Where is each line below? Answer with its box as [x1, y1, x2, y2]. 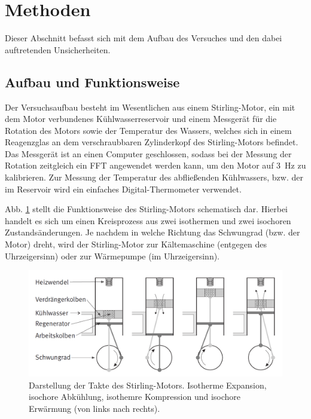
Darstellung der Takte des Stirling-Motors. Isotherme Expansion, [29, 378, 267, 391]
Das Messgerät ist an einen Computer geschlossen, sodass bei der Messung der [5, 147, 292, 160]
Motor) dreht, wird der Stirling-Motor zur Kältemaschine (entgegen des [5, 238, 267, 250]
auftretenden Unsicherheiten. [5, 43, 111, 56]
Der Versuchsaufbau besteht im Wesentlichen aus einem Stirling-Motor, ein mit [5, 100, 295, 113]
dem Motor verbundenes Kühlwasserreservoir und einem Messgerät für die [5, 112, 277, 125]
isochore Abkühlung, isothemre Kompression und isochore [29, 390, 241, 403]
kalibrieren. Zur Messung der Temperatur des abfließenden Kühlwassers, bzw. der [5, 171, 303, 183]
